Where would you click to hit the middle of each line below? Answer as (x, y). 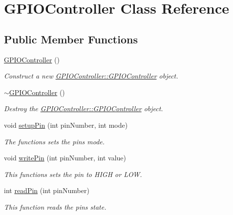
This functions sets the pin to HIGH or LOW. (73, 174)
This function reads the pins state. (55, 206)
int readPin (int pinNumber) (47, 190)
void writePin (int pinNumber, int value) (65, 158)
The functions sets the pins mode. (54, 141)
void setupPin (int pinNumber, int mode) (66, 125)
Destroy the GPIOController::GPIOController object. (84, 108)
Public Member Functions (71, 39)
